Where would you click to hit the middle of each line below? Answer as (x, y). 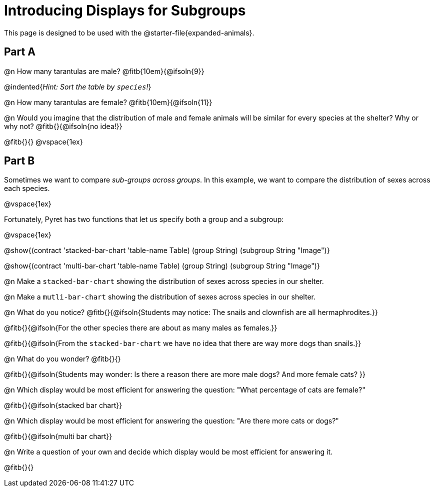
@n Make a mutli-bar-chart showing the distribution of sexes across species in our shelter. (160, 297)
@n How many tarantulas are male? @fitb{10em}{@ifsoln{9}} (104, 71)
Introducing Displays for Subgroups (125, 10)
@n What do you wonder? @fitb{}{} (62, 359)
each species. (27, 188)
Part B (19, 161)
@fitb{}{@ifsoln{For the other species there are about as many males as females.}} (141, 328)
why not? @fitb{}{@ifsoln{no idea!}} (63, 126)
